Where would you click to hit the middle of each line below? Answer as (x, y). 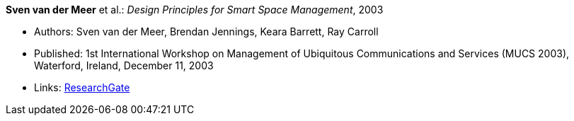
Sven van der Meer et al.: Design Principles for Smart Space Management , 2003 (195, 10)
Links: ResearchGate (82, 87)
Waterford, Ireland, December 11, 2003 (124, 65)
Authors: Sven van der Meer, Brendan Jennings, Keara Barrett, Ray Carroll (206, 31)
